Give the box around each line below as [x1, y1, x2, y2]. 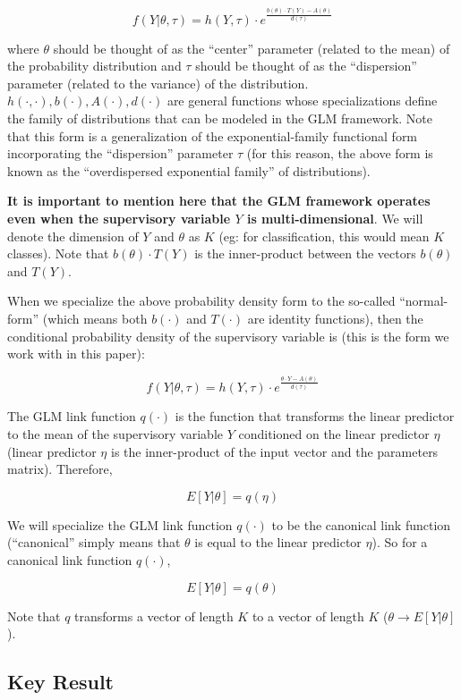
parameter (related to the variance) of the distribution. [7, 73, 309, 92]
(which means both [42, 308, 148, 327]
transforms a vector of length [74, 606, 234, 625]
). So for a [371, 533, 428, 552]
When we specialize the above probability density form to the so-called [7, 291, 396, 310]
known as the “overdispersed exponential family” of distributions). [7, 161, 371, 180]
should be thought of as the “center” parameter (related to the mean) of [53, 38, 450, 57]
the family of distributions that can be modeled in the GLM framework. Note [7, 109, 433, 128]
